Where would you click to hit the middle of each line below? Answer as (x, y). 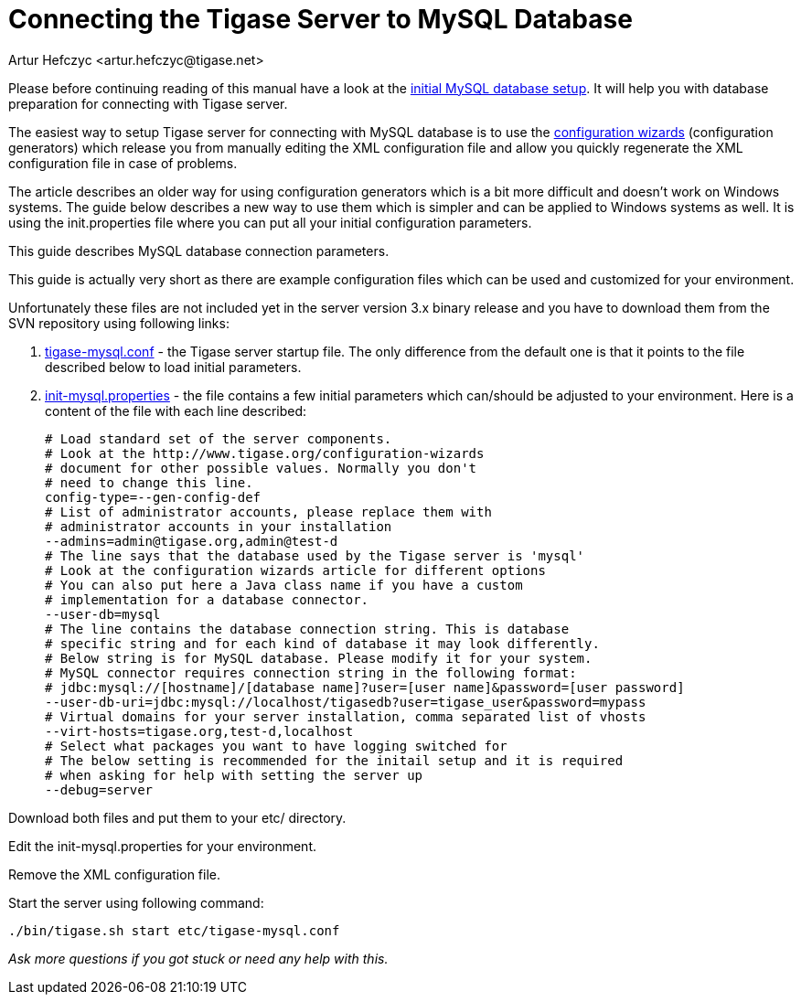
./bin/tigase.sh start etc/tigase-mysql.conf (174, 930)
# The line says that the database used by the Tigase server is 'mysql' (315, 555)
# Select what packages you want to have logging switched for (276, 746)
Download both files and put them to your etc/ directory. (177, 817)
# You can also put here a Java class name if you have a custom (284, 585)
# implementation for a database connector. (207, 599)
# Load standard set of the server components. (219, 438)
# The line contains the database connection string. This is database (307, 629)
